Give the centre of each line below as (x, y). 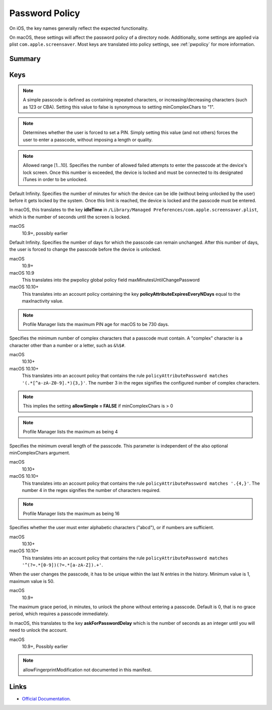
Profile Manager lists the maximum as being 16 (71, 513)
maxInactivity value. (43, 301)
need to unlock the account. (39, 630)
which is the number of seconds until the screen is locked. (70, 217)
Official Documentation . (47, 698)
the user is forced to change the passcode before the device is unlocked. (85, 249)
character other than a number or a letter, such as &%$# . (67, 345)
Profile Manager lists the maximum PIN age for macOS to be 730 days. (96, 324)
